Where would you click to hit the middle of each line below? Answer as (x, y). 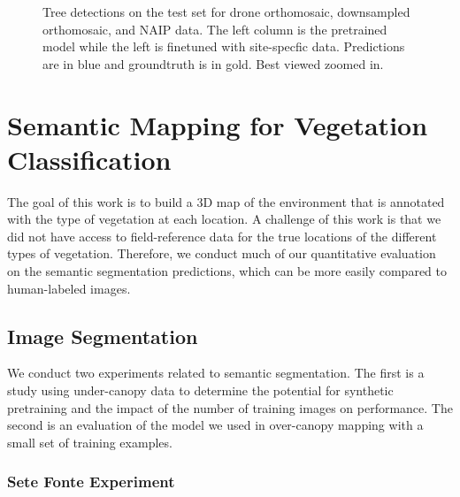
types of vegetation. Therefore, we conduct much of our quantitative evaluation (222, 253)
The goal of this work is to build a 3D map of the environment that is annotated (226, 201)
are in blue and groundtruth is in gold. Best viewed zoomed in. (213, 63)
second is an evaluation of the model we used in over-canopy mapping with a (215, 425)
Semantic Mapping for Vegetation (218, 124)
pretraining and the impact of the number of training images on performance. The (230, 407)
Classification (89, 159)
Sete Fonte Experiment (91, 482)
